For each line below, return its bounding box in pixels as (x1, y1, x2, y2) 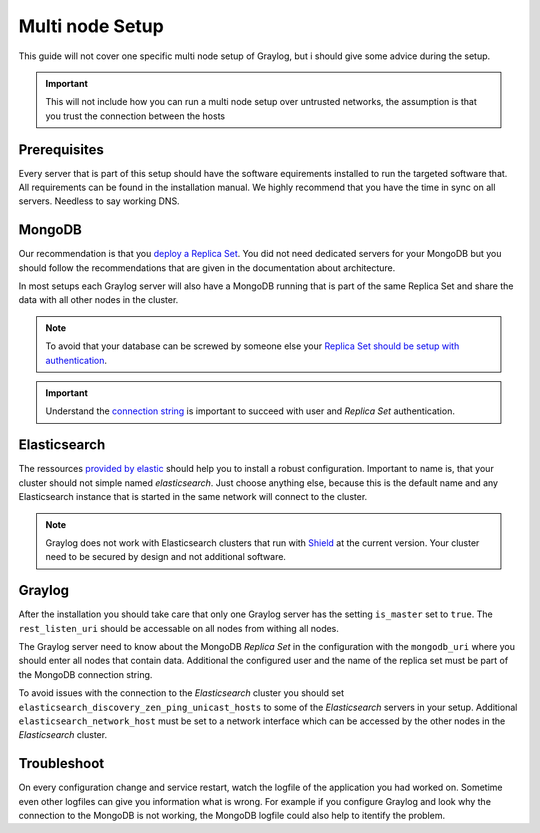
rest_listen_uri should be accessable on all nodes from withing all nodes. (18, 622, 340, 634)
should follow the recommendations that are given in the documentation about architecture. (18, 261, 396, 274)
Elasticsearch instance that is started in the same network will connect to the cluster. (18, 491, 368, 503)
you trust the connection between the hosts (45, 110, 225, 122)
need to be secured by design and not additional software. (45, 551, 287, 563)
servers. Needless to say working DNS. (18, 195, 180, 207)
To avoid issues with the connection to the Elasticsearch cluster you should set (18, 687, 345, 699)
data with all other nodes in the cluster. (18, 294, 179, 306)
